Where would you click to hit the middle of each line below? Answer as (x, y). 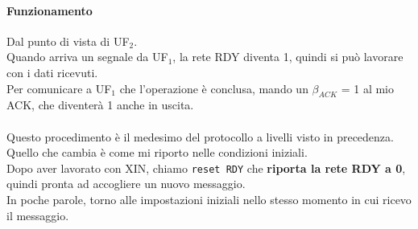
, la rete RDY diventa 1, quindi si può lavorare (288, 57)
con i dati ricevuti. (52, 72)
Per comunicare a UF (59, 88)
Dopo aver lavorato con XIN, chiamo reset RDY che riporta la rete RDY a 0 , (206, 168)
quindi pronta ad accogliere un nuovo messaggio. (126, 184)
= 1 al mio (367, 88)
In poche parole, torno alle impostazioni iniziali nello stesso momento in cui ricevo (209, 199)
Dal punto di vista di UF (68, 41)
